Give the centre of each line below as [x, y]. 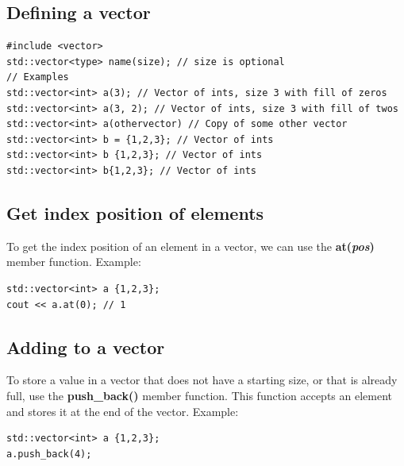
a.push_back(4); [49, 454]
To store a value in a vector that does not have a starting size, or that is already [202, 380]
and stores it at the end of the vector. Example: [123, 411]
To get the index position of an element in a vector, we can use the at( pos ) [190, 246]
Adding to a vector [86, 347]
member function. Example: [74, 262]
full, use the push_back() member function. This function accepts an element [200, 395]
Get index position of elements [135, 212]
